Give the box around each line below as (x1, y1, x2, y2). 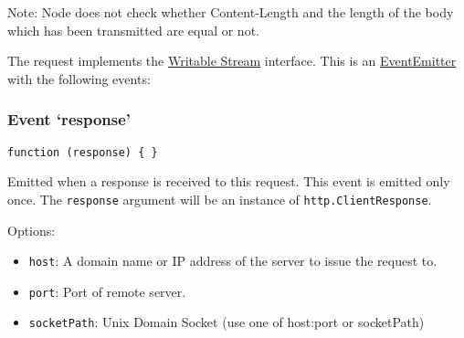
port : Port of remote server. (28, 281, 186, 301)
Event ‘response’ (7, 108, 132, 131)
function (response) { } (7, 145, 158, 159)
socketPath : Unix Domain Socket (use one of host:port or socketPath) (28, 312, 425, 332)
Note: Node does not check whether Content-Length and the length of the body (7, 3, 454, 21)
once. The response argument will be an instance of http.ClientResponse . (7, 189, 432, 208)
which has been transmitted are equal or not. (7, 20, 259, 39)
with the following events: (7, 69, 151, 88)
